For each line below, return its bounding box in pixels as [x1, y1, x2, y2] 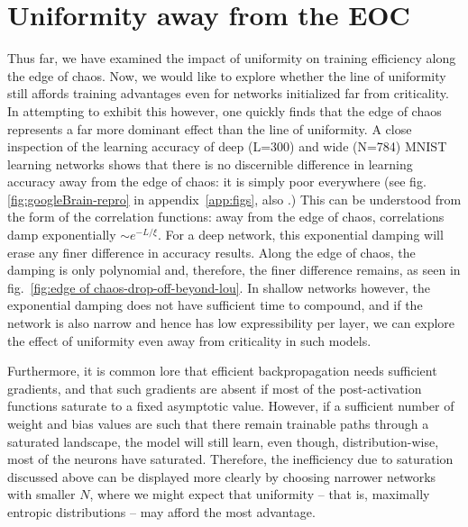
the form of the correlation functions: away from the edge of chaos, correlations [7, 207, 445, 226]
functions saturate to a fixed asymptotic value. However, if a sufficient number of [7, 396, 454, 415]
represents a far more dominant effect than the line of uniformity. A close [7, 119, 412, 138]
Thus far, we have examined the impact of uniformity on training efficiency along [7, 49, 456, 68]
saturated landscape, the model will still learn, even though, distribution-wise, [7, 432, 439, 450]
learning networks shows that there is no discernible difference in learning [7, 154, 413, 173]
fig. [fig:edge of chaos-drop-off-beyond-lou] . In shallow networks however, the [7, 277, 430, 296]
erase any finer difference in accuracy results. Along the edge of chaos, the [7, 242, 416, 261]
